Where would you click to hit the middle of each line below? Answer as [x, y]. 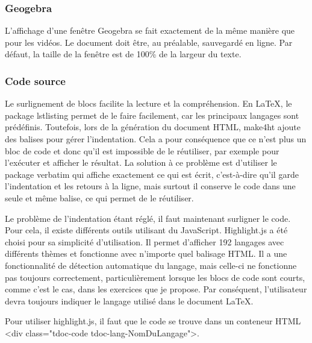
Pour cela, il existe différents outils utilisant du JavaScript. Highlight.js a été [146, 230]
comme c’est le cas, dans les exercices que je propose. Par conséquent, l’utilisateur [156, 289]
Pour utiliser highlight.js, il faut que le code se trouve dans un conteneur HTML [153, 321]
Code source [35, 80]
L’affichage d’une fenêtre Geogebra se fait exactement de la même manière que [150, 30]
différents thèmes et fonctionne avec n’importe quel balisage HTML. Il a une [146, 253]
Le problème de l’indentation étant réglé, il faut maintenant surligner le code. [148, 218]
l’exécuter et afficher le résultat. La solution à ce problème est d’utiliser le [141, 162]
